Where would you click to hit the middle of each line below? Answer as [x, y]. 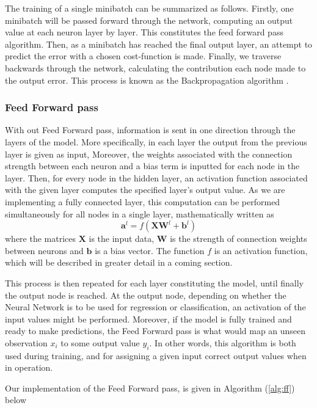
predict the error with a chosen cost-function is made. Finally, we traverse [143, 56]
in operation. [29, 367]
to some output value [100, 342]
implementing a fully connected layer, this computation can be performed [143, 201]
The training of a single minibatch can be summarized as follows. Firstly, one [149, 8]
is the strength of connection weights [239, 239]
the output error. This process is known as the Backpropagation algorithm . [147, 80]
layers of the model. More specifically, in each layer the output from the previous [156, 141]
